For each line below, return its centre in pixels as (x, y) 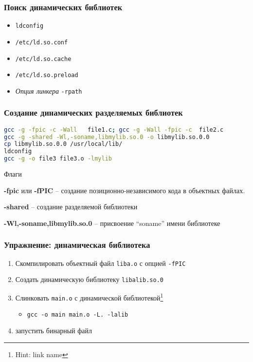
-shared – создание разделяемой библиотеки (71, 207)
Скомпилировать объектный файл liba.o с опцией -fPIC (100, 263)
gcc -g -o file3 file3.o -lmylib (58, 159)
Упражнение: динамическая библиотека (77, 245)
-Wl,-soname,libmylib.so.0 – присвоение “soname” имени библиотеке (112, 223)
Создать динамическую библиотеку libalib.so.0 (89, 279)
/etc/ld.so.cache (43, 59)
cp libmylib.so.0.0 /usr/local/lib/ (63, 144)
